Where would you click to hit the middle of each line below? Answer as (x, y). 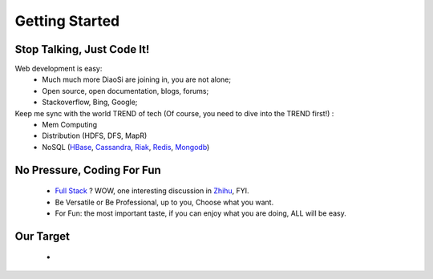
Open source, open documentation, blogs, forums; (125, 91)
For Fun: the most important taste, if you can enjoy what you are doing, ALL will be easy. (200, 213)
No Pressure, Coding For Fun (88, 170)
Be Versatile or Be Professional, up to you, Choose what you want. (164, 202)
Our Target (42, 236)
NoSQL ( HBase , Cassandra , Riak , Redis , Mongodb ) (126, 147)
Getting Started (67, 21)
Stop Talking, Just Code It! (82, 49)
